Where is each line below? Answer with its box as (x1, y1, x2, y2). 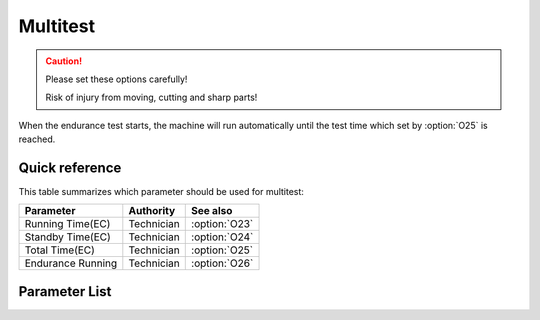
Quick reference (18, 159, 122, 176)
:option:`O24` (191, 230, 254, 244)
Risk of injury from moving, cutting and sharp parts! (45, 91, 258, 104)
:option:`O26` (191, 256, 254, 270)
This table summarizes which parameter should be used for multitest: (18, 186, 305, 198)
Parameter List (18, 283, 112, 300)
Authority (128, 204, 176, 218)
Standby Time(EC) (24, 230, 112, 244)
